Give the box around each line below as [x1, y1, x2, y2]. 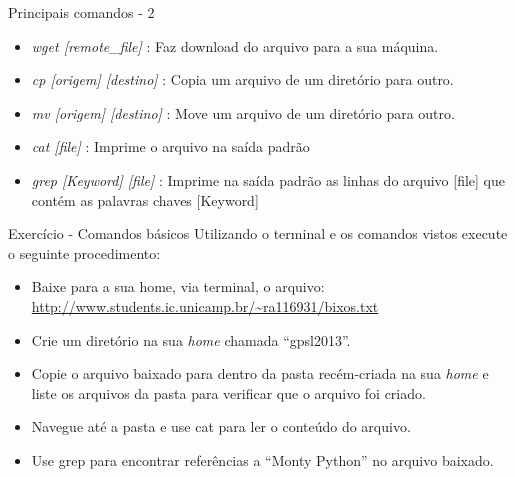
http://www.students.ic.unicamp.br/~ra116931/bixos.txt [31, 295, 379, 316]
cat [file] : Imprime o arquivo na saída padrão [31, 136, 310, 157]
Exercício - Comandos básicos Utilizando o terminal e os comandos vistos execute [8, 223, 508, 244]
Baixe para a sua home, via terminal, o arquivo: [31, 276, 325, 297]
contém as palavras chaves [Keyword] [31, 189, 259, 210]
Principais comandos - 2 [8, 2, 155, 22]
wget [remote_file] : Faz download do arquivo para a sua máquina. [31, 35, 439, 56]
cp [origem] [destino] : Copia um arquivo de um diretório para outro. [31, 69, 454, 90]
